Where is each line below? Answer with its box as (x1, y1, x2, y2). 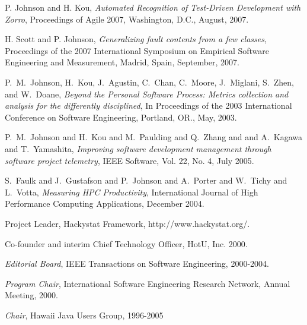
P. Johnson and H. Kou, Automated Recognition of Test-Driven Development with (5, 1, 301, 13)
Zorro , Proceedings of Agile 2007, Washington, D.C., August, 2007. (5, 12, 249, 25)
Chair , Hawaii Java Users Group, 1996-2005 (5, 308, 164, 321)
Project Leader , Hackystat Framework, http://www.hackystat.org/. (5, 217, 250, 229)
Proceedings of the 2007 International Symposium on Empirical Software (5, 44, 270, 56)
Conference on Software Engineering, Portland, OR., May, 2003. (5, 111, 237, 123)
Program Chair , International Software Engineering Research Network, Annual (5, 277, 290, 289)
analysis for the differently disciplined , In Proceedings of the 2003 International (5, 99, 292, 112)
